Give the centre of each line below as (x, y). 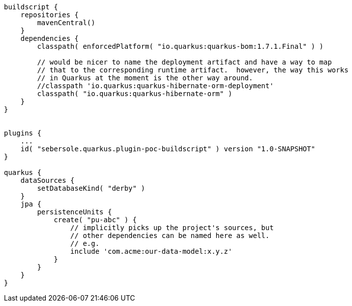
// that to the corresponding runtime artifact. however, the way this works (193, 70)
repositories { (49, 15)
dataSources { (48, 180)
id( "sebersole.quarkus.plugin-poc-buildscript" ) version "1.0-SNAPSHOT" (168, 149)
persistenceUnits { (75, 212)
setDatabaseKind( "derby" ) (91, 188)
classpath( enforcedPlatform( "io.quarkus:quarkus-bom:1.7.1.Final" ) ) (180, 46)
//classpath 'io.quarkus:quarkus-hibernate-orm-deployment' (155, 86)
